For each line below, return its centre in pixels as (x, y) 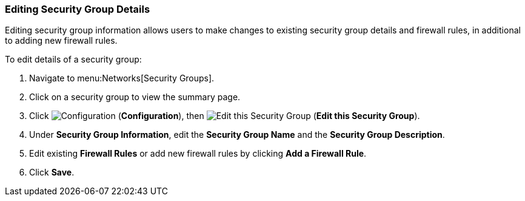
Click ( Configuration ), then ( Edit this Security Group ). (225, 116)
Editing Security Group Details (78, 9)
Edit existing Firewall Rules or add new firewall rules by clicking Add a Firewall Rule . (198, 154)
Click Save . (52, 172)
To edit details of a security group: (73, 60)
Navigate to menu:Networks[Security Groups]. (122, 78)
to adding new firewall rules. (61, 41)
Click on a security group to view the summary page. (135, 97)
